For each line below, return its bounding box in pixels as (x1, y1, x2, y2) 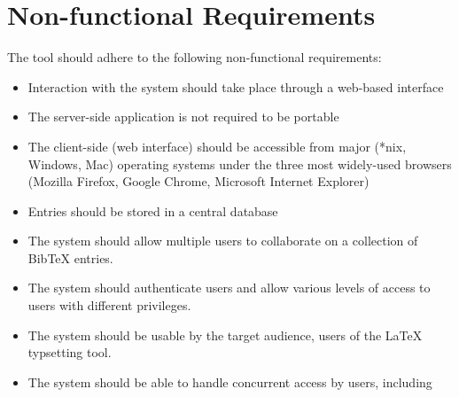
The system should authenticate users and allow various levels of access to (27, 278, 431, 297)
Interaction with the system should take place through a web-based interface (27, 77, 444, 96)
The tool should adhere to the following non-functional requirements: (7, 48, 382, 66)
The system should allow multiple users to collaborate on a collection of (27, 231, 418, 250)
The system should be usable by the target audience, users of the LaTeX (27, 325, 423, 344)
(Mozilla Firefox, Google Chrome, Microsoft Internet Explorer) (27, 172, 370, 191)
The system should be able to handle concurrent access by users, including (27, 372, 432, 391)
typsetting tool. (27, 343, 112, 362)
